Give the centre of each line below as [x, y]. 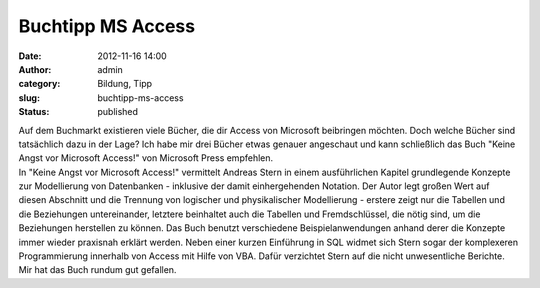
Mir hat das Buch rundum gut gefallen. [97, 270]
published [118, 112]
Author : [35, 69]
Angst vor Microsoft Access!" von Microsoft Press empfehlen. [146, 158]
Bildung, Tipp [125, 84]
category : [39, 84]
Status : [34, 112]
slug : [29, 97]
